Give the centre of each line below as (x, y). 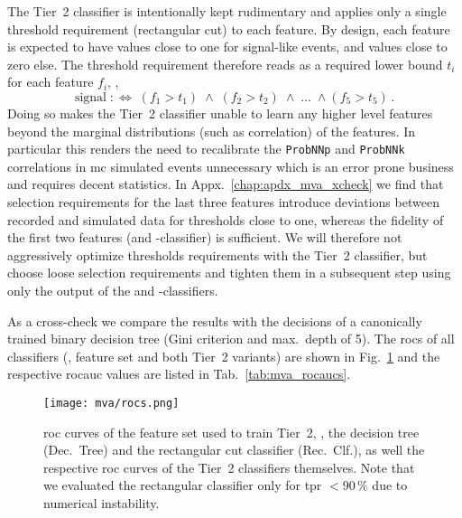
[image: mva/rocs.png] (111, 403)
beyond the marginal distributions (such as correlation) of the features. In (212, 131)
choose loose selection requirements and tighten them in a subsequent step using (229, 273)
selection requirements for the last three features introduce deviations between (223, 202)
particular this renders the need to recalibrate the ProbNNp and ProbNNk (206, 149)
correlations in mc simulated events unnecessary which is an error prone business (231, 166)
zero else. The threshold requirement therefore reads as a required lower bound (225, 64)
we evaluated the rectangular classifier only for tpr (183, 485)
